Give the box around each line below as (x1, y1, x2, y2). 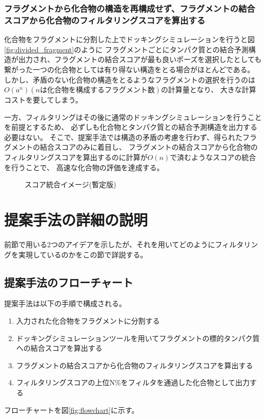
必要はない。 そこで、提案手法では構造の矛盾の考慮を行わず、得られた (4, 131, 243, 142)
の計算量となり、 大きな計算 (161, 84, 256, 95)
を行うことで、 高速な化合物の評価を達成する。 (4, 162, 164, 172)
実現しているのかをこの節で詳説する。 (18, 249, 148, 260)
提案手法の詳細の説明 (4, 209, 148, 230)
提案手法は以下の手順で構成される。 (4, 298, 126, 309)
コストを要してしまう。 (4, 94, 83, 105)
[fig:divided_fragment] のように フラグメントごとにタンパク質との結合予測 (4, 44, 249, 54)
